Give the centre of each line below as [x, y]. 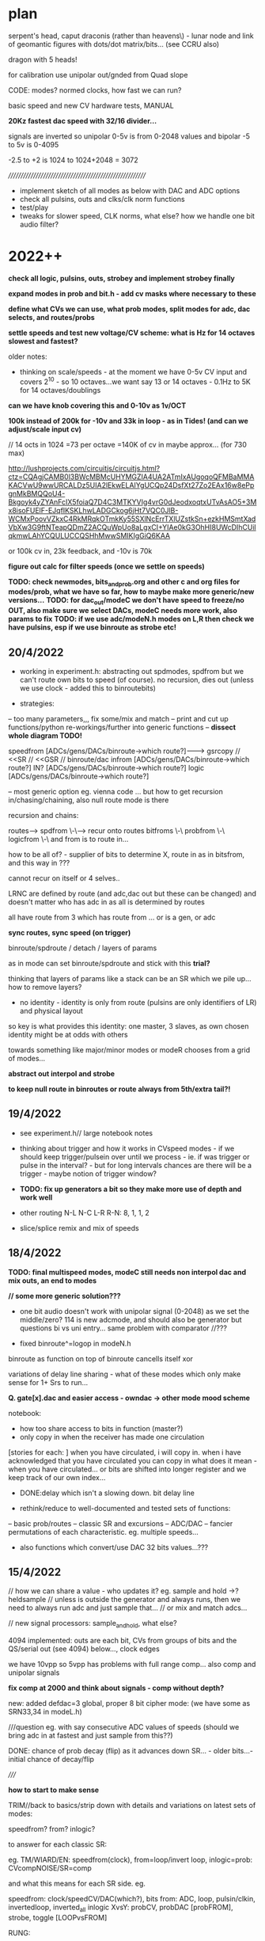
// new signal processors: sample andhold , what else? [93, 1624]
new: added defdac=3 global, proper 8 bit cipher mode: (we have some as [129, 1703]
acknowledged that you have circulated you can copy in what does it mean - [132, 1460]
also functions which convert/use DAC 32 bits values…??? [114, 1547]
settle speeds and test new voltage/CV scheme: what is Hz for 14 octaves [132, 333]
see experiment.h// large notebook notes [86, 1132]
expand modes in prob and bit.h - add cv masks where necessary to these [132, 293]
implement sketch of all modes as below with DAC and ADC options [130, 190]
